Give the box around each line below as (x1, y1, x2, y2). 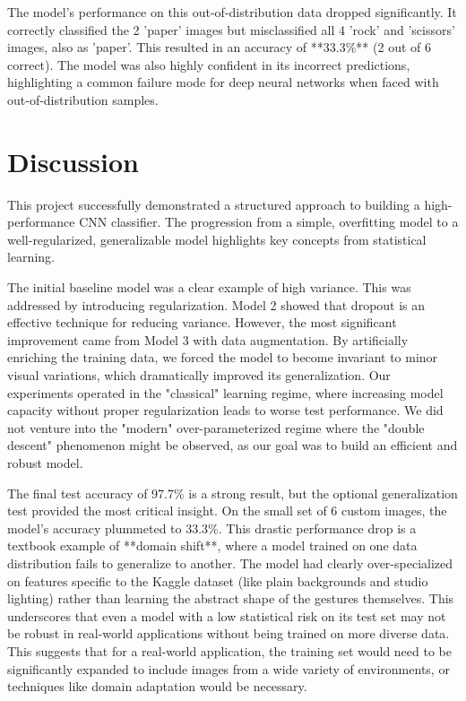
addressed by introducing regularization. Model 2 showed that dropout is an (7, 295, 426, 314)
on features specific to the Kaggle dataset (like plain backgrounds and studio (7, 571, 428, 590)
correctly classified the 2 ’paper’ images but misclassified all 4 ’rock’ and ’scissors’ (7, 20, 455, 39)
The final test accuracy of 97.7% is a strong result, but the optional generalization (7, 483, 458, 502)
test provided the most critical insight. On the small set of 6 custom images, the (7, 501, 447, 520)
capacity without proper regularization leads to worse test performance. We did (7, 401, 444, 420)
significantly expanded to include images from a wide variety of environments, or (7, 659, 450, 678)
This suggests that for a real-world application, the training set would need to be (7, 641, 452, 660)
